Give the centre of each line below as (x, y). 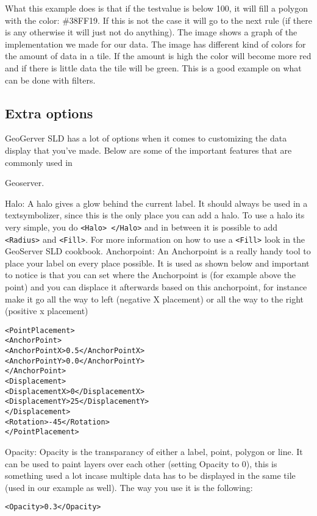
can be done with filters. (50, 80)
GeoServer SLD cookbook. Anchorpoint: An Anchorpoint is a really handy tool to (158, 251)
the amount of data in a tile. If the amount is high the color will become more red (158, 56)
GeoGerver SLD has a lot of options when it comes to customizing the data (146, 138)
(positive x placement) (47, 311)
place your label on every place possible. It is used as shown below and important (157, 263)
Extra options (49, 113)
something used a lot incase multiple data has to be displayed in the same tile (150, 475)
